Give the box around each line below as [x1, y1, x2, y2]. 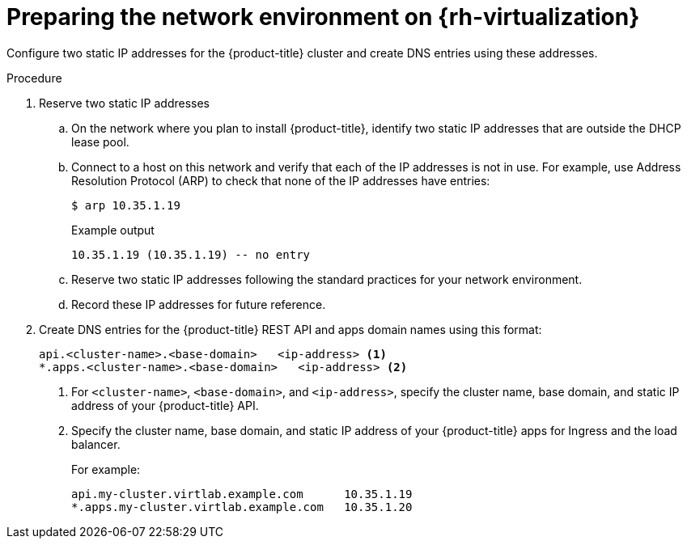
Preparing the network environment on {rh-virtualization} [6, 3, 640, 31]
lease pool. [71, 134, 129, 149]
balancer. [71, 437, 121, 451]
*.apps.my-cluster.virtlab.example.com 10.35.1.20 [71, 500, 413, 513]
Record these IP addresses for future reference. [71, 297, 326, 311]
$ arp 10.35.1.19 [71, 198, 180, 212]
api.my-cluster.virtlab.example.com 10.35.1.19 [71, 487, 413, 501]
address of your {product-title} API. [71, 398, 259, 412]
